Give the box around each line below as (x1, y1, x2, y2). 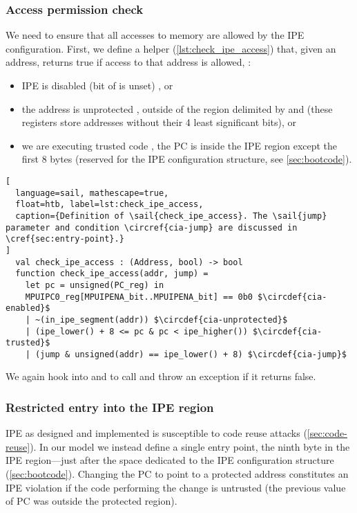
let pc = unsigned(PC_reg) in (25, 280, 164, 290)
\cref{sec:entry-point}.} (6, 234, 124, 244)
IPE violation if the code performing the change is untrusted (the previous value (6, 480, 346, 494)
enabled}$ (6, 303, 50, 314)
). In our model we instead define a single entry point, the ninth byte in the (30, 439, 350, 453)
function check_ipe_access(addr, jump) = (15, 269, 209, 279)
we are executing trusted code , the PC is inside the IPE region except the (21, 138, 338, 152)
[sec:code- (307, 426, 347, 440)
